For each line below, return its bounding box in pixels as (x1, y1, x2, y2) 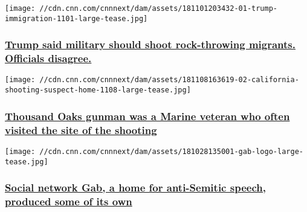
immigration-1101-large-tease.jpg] (5, 14, 148, 23)
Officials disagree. (5, 51, 92, 66)
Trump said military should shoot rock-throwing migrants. (5, 37, 296, 52)
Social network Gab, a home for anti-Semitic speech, (5, 180, 266, 195)
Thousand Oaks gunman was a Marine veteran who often (5, 108, 290, 123)
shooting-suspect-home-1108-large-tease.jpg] (5, 86, 191, 95)
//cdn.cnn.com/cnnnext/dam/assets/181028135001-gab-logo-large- (39, 147, 303, 156)
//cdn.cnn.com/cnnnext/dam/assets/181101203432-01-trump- (39, 4, 278, 13)
